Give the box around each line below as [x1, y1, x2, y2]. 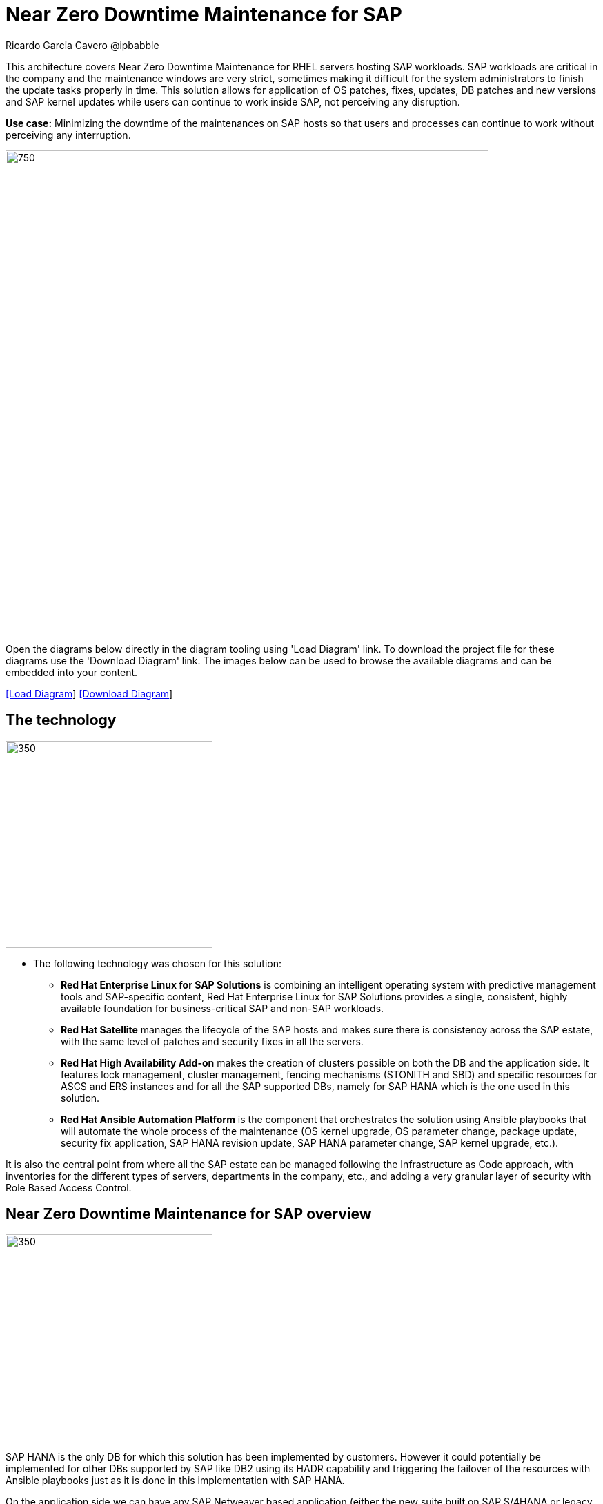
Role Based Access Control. [6, 1181, 132, 1194]
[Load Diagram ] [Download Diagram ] [6, 687, 173, 700]
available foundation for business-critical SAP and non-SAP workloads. [61, 1002, 384, 1014]
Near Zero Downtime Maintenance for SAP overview [6, 1205, 372, 1223]
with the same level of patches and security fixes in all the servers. [61, 1035, 364, 1047]
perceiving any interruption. [6, 128, 131, 141]
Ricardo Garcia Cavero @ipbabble [6, 39, 159, 51]
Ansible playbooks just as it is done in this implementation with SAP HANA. [6, 1474, 345, 1487]
